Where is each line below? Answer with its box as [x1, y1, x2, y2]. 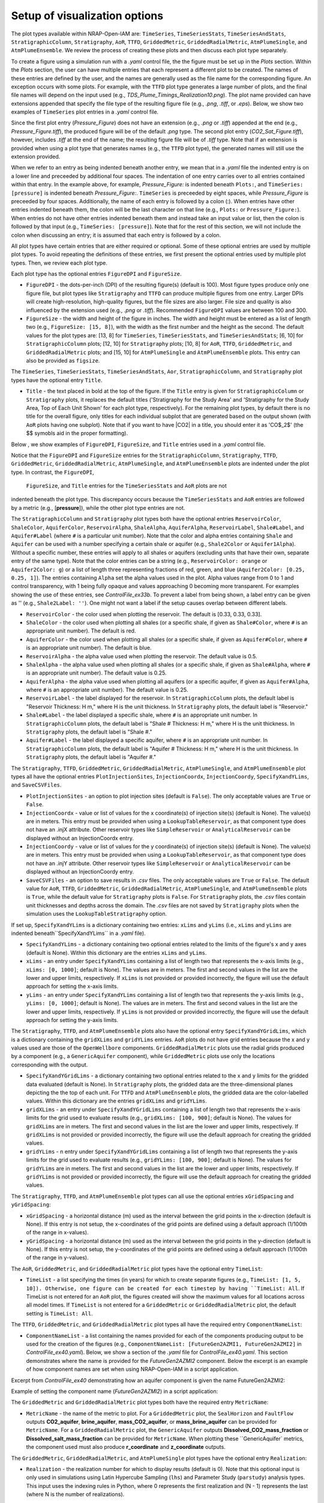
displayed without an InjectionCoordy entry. [26, 868, 134, 875]
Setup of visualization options [11, 9, 164, 22]
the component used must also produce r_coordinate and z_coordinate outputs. [26, 1443, 226, 1451]
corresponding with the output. [11, 1061, 88, 1068]
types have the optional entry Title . [11, 376, 103, 384]
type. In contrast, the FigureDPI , [11, 468, 94, 476]
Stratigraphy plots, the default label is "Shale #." [26, 728, 152, 736]
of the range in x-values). [26, 1229, 89, 1236]
